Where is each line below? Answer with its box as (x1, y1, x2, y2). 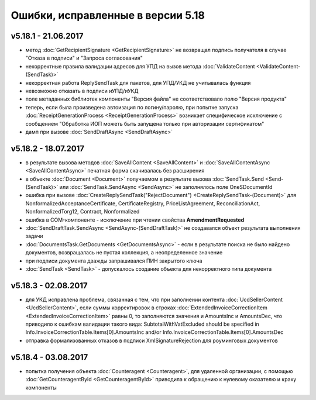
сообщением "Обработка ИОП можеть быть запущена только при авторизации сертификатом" (25, 120, 265, 127)
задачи (25, 233, 43, 240)
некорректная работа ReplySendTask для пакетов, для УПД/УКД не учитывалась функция (25, 79, 251, 86)
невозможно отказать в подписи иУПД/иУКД (25, 88, 139, 95)
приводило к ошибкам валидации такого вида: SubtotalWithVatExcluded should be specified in (25, 320, 260, 327)
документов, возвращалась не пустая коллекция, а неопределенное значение (25, 249, 223, 256)
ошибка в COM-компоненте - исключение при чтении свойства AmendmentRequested (25, 216, 245, 223)
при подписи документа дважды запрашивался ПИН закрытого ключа (25, 257, 202, 264)
